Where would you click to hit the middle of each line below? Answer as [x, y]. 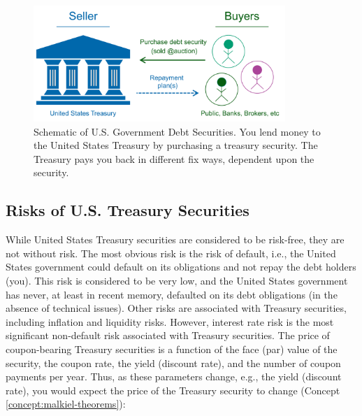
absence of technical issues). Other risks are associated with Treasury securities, [176, 308]
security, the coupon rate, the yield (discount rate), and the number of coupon [173, 363]
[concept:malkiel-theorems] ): [66, 404]
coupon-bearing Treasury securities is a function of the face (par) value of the [172, 349]
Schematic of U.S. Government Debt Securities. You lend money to [177, 131]
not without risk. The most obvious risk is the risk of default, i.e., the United [171, 253]
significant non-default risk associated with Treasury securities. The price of [168, 335]
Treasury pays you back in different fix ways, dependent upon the [174, 158]
